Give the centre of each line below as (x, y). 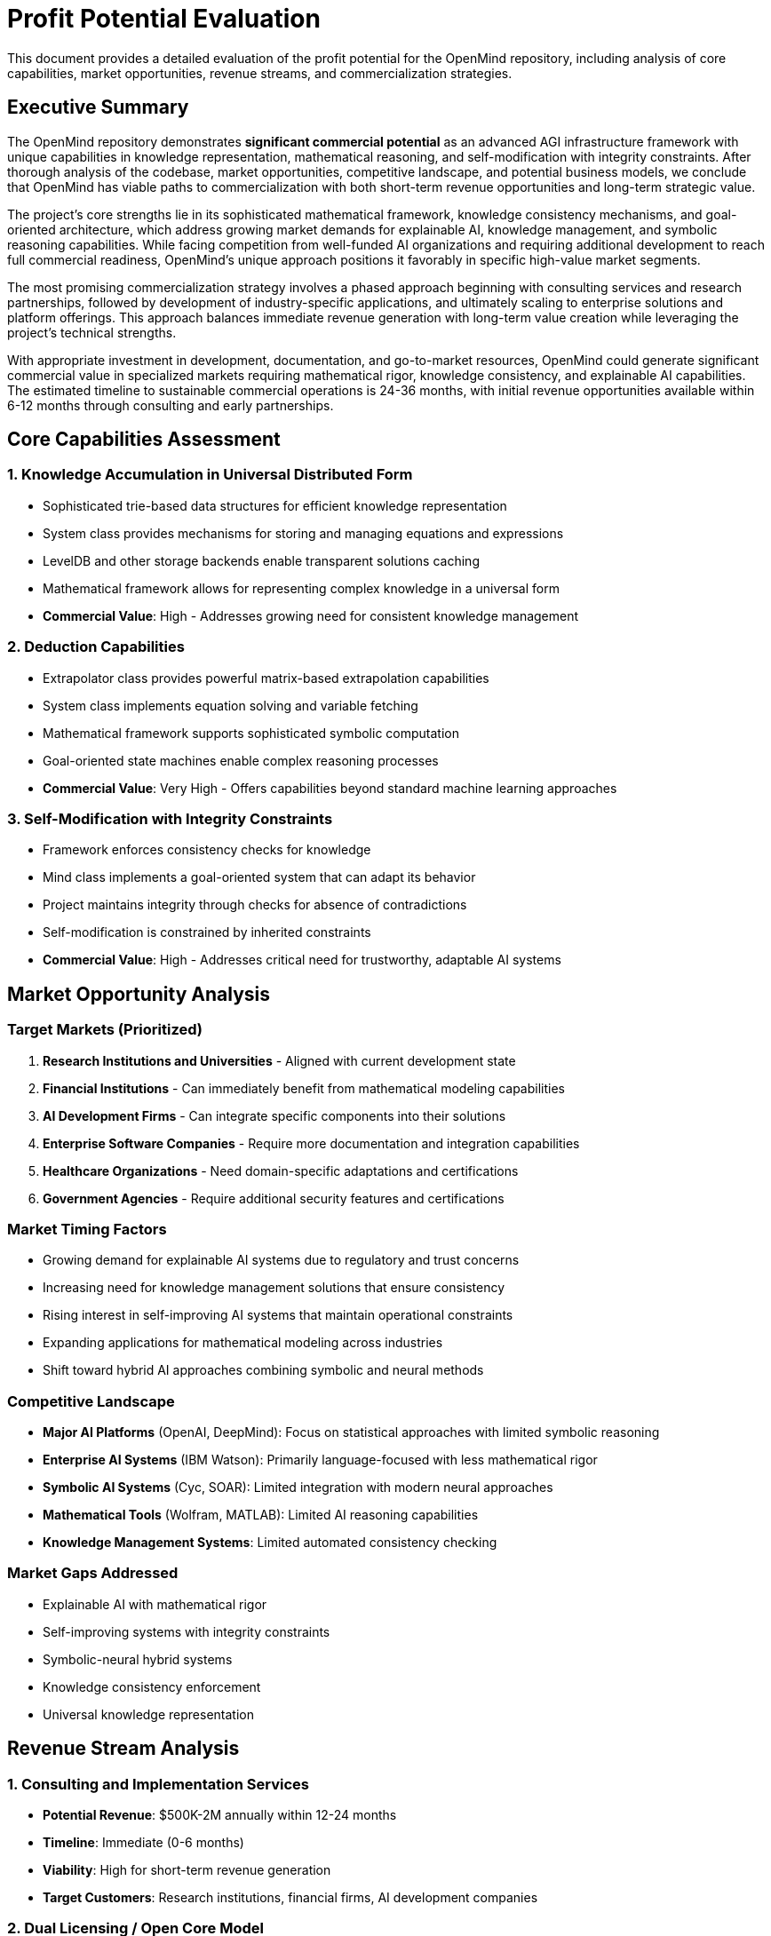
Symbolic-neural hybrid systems (138, 1659)
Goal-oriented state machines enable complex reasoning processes (241, 760)
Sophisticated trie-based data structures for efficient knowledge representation (275, 505)
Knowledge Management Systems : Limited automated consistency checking (270, 1543)
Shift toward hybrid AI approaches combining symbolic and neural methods (263, 1370)
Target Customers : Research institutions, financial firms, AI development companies (290, 1897)
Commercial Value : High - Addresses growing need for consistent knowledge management (311, 615)
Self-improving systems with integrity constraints (187, 1631)
